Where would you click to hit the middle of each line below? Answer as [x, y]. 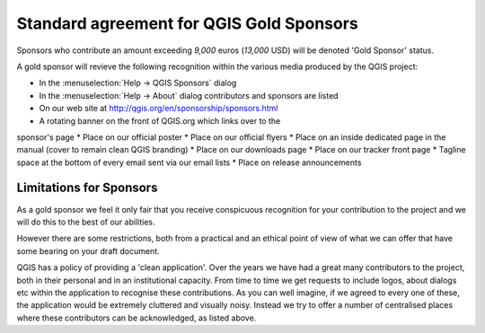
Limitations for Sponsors [87, 188]
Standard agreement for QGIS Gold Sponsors [187, 23]
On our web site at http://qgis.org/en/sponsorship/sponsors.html [159, 109]
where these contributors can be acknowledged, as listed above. [137, 318]
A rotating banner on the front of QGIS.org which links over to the [160, 120]
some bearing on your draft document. [88, 250]
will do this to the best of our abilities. [86, 222]
